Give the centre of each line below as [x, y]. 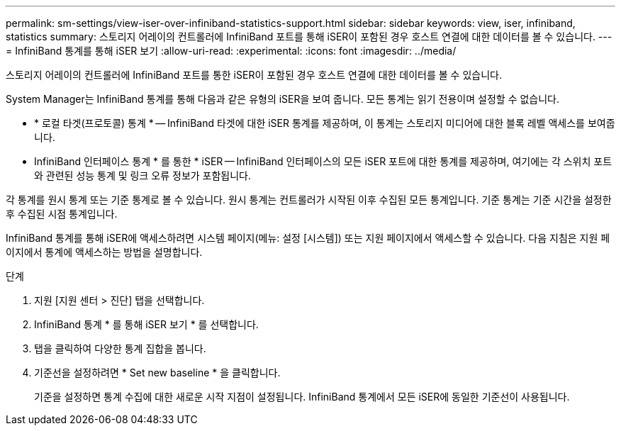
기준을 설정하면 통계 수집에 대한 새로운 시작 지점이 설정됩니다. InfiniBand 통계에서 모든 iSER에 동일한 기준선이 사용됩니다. [302, 397]
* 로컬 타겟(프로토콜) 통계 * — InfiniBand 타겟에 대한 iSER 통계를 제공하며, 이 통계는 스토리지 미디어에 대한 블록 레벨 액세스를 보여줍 [325, 123]
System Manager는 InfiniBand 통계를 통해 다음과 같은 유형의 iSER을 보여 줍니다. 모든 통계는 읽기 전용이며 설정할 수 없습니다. [283, 99]
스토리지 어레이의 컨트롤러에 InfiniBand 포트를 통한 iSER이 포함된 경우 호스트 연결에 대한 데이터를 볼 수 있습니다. [254, 75]
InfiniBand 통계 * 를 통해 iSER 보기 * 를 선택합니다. [146, 324]
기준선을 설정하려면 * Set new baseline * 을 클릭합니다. [157, 373]
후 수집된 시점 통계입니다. [62, 214]
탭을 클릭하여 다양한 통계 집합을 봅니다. [120, 348]
